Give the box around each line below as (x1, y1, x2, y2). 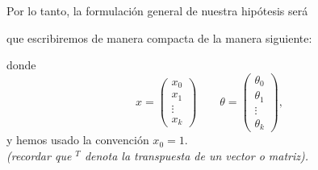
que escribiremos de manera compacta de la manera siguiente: (6, 29, 312, 46)
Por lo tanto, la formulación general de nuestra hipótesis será (6, 2, 308, 19)
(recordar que (6, 147, 72, 164)
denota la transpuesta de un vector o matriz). (84, 147, 309, 164)
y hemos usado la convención (6, 131, 149, 148)
